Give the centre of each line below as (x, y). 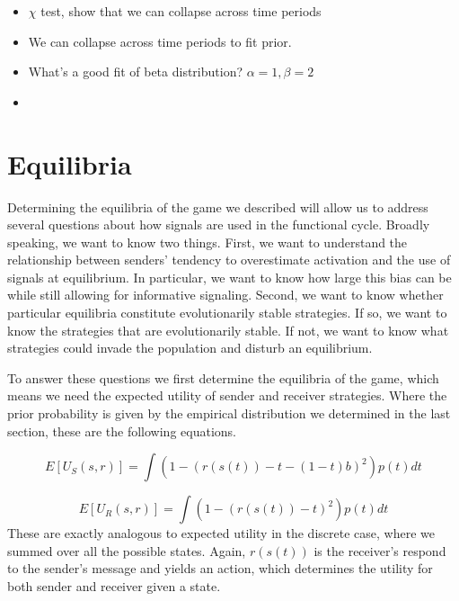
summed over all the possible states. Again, (127, 550)
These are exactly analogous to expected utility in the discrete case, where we (221, 533)
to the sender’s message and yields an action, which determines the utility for (220, 568)
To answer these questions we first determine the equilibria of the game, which (223, 377)
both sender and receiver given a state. (114, 586)
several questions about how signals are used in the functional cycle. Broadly (219, 224)
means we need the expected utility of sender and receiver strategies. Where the (227, 395)
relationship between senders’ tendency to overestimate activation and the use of (229, 260)
